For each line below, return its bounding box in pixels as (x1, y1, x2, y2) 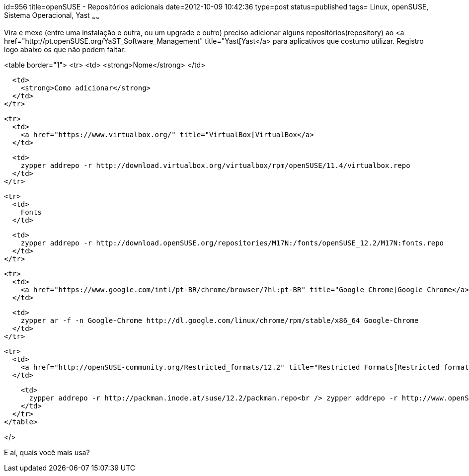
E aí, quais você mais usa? (4, 448, 90, 457)
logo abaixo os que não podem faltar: (4, 45, 126, 54)
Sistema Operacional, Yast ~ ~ (4, 11, 99, 21)
